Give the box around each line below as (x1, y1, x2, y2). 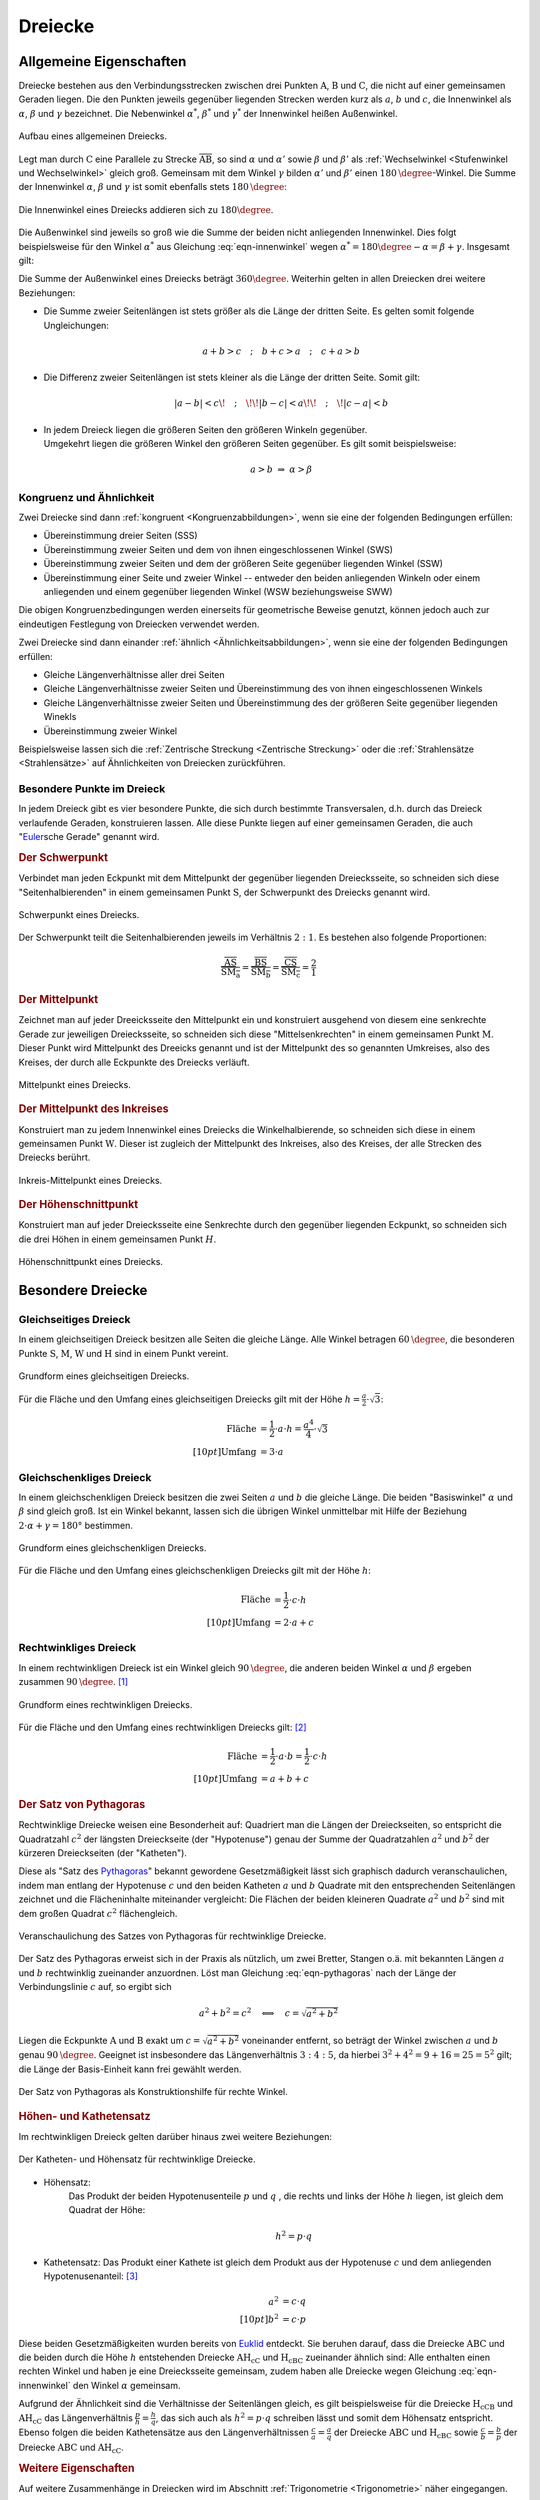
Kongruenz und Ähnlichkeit (18, 490, 155, 504)
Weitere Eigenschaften (18, 2461, 135, 2475)
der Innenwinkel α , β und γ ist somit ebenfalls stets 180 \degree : (18, 181, 287, 193)
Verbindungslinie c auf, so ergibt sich (18, 1981, 172, 1993)
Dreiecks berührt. (18, 1151, 91, 1164)
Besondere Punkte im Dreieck (18, 782, 166, 796)
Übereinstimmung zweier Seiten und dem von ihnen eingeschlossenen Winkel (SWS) (43, 543, 394, 555)
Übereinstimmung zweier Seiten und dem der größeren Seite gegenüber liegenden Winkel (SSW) (43, 558, 444, 570)
